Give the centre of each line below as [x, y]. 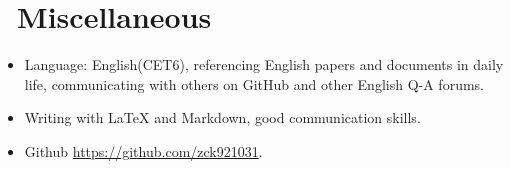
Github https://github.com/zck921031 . [143, 150]
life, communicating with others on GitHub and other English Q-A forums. [254, 83]
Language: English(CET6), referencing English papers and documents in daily [264, 64]
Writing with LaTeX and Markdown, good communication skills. [222, 117]
